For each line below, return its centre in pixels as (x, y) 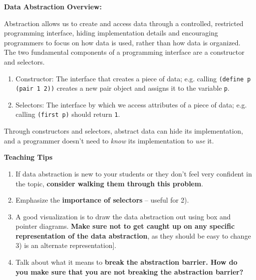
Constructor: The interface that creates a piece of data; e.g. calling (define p (133, 78)
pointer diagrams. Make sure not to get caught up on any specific (125, 226)
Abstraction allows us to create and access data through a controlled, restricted (124, 23)
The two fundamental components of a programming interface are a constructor (124, 52)
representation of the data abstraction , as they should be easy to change (133, 235)
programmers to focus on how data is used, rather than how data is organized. (122, 42)
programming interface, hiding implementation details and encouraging (111, 33)
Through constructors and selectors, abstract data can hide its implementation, (124, 131)
